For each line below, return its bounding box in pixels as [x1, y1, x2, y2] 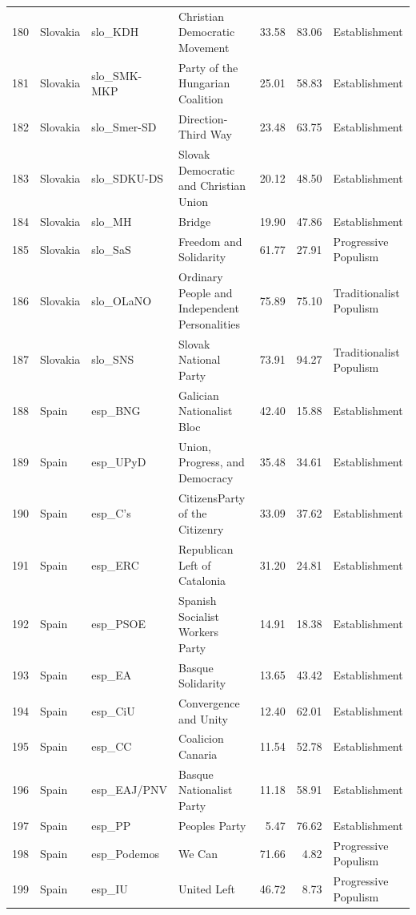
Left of [178, 556, 211, 573]
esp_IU [91, 880, 128, 897]
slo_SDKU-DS [91, 169, 164, 186]
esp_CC [91, 738, 132, 755]
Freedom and [178, 232, 242, 249]
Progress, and [178, 453, 245, 470]
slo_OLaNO [91, 292, 152, 308]
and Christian [178, 177, 246, 194]
